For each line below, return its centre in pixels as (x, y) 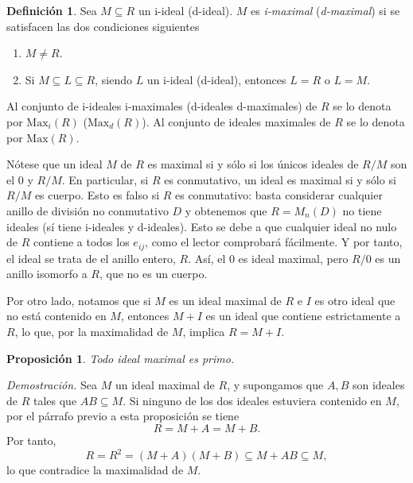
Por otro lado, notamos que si (79, 300)
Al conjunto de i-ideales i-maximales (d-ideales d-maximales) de (162, 106)
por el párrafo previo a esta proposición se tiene (123, 416)
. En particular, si (105, 179)
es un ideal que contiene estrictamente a (303, 316)
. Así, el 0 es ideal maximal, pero (268, 258)
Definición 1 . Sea (52, 10)
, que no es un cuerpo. (153, 274)
